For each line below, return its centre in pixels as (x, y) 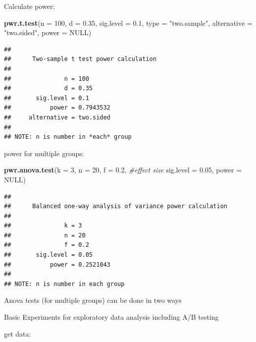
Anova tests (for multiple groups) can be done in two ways (93, 300)
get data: (18, 333)
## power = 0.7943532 (57, 108)
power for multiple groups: (44, 153)
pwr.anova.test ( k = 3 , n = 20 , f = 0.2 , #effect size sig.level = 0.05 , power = (123, 170)
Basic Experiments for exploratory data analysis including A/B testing (111, 317)
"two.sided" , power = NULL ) (48, 32)
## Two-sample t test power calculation (80, 59)
